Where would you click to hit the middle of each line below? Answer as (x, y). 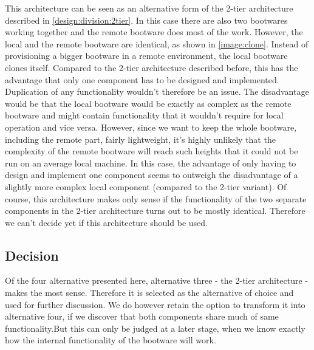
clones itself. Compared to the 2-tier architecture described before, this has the (152, 67)
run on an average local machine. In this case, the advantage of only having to (151, 163)
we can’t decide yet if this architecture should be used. (106, 222)
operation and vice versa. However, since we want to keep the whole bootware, (151, 127)
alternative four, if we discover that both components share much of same (142, 316)
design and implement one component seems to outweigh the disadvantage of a (152, 175)
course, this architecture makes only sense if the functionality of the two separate (156, 198)
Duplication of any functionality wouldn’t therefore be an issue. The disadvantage (157, 91)
